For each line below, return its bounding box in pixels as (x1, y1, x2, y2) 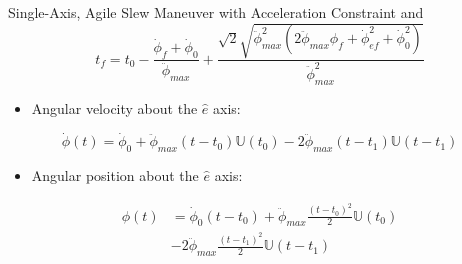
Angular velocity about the (31, 97, 198, 118)
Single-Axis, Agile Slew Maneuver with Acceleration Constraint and (8, 2, 424, 22)
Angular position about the (31, 165, 199, 186)
